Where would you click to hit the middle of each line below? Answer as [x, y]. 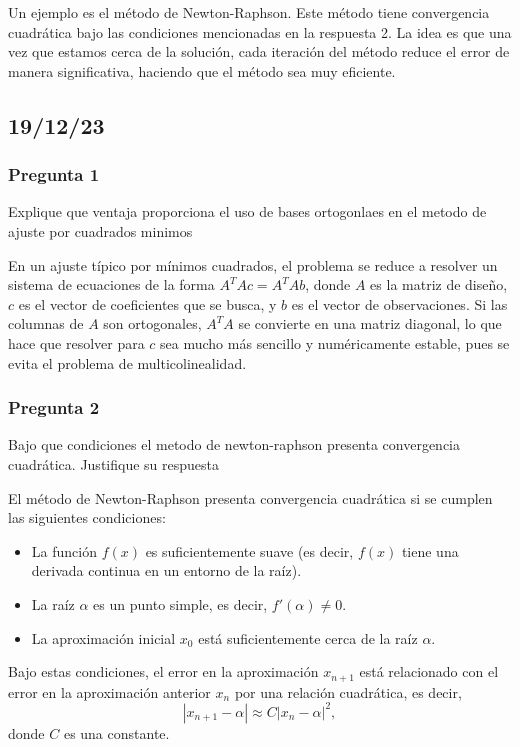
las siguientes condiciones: [87, 517]
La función [64, 550]
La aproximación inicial [103, 637]
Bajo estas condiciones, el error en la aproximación [163, 671]
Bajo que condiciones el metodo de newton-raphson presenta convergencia [234, 444]
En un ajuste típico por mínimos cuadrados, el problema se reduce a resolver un [253, 264]
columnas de [46, 323]
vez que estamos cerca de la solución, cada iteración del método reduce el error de [259, 51]
